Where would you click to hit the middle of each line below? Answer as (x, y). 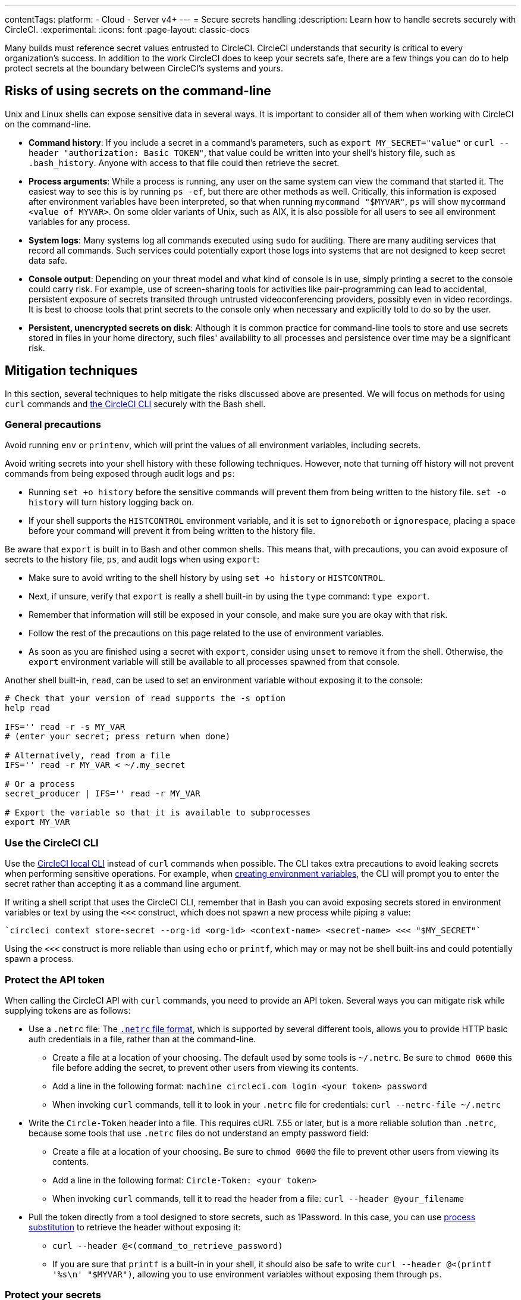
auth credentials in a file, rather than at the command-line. (142, 1039)
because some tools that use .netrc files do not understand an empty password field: (199, 1133)
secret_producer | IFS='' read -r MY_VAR (103, 794)
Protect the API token (55, 979)
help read (27, 708)
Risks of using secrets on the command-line (138, 91)
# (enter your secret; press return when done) (118, 737)
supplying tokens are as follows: (68, 1010)
